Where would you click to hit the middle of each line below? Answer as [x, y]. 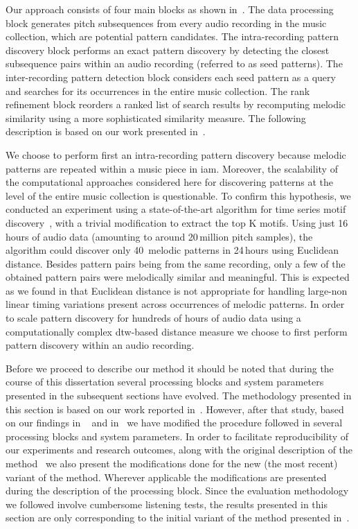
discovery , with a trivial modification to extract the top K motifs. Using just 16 [177, 222]
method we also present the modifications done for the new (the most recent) [172, 463]
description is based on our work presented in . [106, 131]
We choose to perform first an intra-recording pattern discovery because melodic [176, 154]
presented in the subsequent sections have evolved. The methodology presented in [179, 396]
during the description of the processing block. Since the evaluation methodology [177, 491]
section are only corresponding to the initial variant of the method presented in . [178, 518]
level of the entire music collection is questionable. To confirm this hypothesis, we [178, 195]
